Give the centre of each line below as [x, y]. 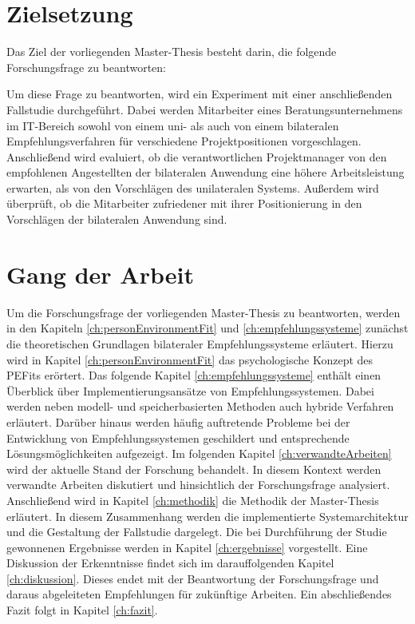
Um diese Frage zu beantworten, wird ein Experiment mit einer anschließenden [200, 94]
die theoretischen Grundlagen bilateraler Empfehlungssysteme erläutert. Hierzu [200, 343]
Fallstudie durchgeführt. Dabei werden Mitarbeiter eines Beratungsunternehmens [205, 109]
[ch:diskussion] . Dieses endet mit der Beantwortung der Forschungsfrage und [193, 578]
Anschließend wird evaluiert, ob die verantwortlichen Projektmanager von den [197, 156]
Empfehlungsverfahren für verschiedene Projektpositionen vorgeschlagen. [184, 141]
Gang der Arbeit [100, 274]
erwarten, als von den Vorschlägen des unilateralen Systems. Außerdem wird [193, 187]
